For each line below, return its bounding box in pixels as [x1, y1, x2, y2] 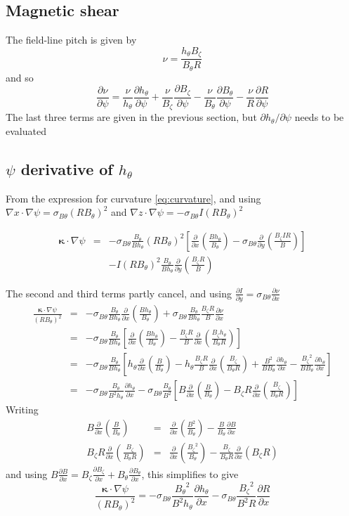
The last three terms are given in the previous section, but [6, 110, 257, 124]
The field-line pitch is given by [6, 32, 137, 47]
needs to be [294, 110, 344, 124]
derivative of [20, 157, 113, 179]
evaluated [6, 123, 46, 138]
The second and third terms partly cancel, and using [6, 285, 232, 300]
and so [6, 70, 34, 84]
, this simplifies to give [141, 466, 239, 481]
